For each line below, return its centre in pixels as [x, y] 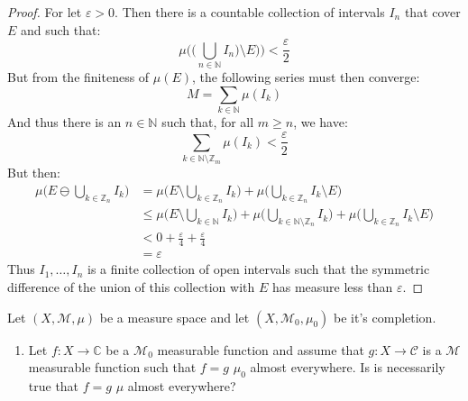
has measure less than [332, 286]
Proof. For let [45, 12]
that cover [432, 12]
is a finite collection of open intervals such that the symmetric [259, 269]
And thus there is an [64, 121]
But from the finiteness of [78, 76]
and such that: [61, 29]
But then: [34, 173]
